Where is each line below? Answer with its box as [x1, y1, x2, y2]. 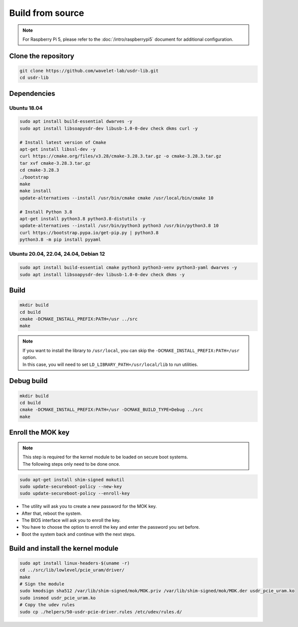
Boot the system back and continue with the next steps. [21, 531, 136, 537]
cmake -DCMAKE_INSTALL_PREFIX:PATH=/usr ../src [19, 316, 138, 322]
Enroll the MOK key [9, 428, 70, 437]
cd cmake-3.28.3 [19, 167, 60, 173]
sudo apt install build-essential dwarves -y [19, 119, 133, 124]
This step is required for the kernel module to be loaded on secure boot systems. [22, 454, 188, 460]
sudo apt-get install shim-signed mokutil [19, 477, 125, 483]
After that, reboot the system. [21, 510, 82, 516]
